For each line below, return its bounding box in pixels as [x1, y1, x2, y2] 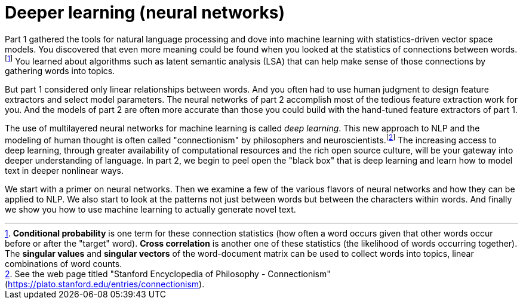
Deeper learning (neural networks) [5, 2, 285, 23]
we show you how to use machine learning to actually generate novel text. [5, 204, 296, 215]
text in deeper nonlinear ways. [5, 165, 124, 176]
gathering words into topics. [5, 66, 115, 76]
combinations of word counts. [5, 259, 122, 269]
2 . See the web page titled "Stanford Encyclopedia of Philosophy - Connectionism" [5, 269, 331, 280]
